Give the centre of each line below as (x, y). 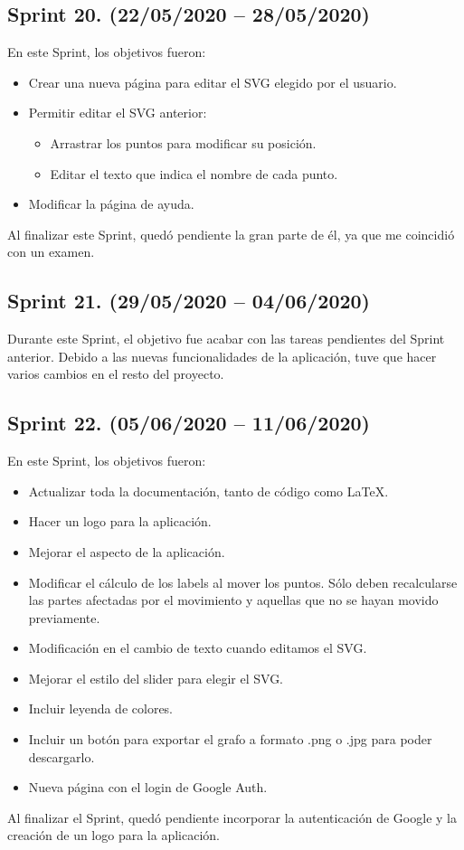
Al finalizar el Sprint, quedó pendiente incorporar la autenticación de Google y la (232, 817)
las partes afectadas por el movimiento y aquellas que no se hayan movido (233, 600)
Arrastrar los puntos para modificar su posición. (183, 142)
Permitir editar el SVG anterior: (118, 113)
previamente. (64, 617)
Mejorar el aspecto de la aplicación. (127, 551)
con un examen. (51, 252)
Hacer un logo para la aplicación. (120, 521)
